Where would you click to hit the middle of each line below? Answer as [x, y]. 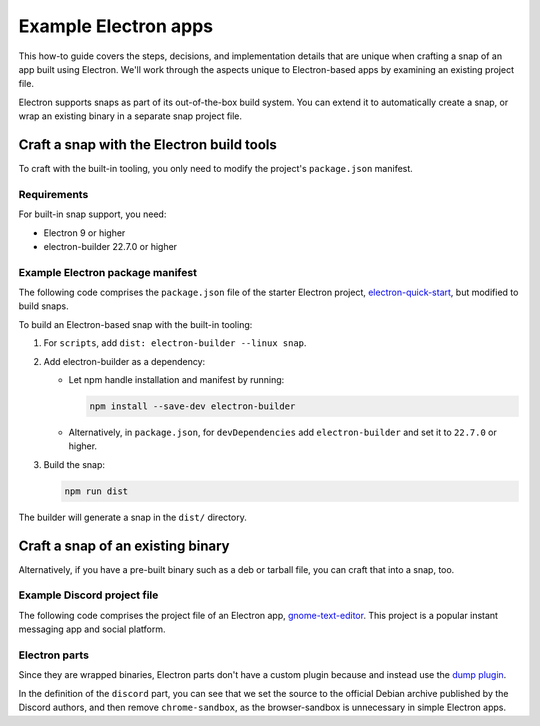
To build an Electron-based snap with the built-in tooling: [135, 324]
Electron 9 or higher [84, 232]
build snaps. [43, 306]
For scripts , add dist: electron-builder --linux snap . [175, 343]
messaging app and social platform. [92, 629]
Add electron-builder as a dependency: [124, 361]
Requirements [53, 194]
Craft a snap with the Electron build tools [147, 144]
